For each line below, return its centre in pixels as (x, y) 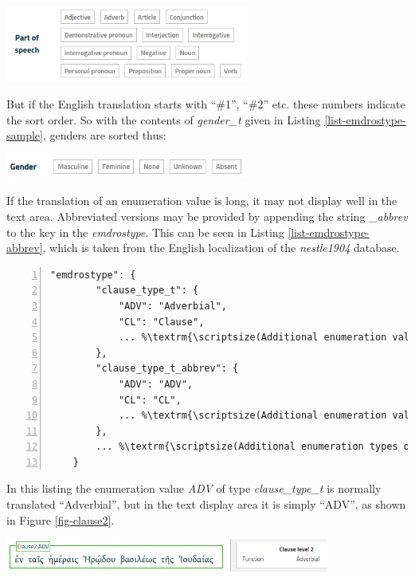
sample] (25, 135)
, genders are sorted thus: (104, 135)
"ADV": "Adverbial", (172, 306)
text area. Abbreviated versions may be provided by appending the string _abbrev (207, 216)
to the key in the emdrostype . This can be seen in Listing (145, 232)
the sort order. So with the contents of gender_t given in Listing (164, 119)
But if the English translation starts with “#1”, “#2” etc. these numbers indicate (206, 104)
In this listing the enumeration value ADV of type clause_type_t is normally (194, 488)
